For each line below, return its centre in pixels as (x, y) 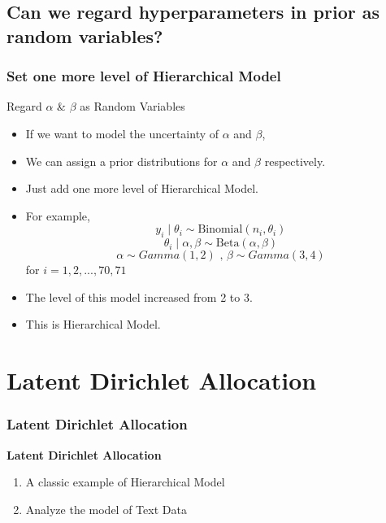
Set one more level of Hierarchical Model (144, 76)
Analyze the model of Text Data (106, 509)
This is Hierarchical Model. (93, 324)
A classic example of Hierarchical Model (125, 482)
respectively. (295, 161)
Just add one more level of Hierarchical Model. (142, 188)
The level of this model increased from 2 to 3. (139, 296)
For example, (58, 215)
